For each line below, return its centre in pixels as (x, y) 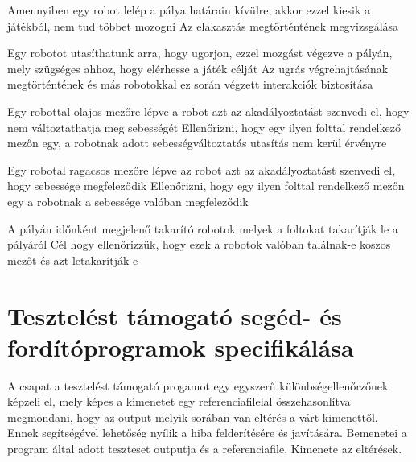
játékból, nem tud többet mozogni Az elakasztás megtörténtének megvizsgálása (203, 25)
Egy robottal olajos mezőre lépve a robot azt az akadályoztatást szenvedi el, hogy (208, 111)
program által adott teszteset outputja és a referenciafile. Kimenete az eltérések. (205, 448)
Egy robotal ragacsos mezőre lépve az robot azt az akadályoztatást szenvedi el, (202, 169)
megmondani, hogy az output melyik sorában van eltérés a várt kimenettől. (193, 417)
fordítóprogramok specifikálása (181, 346)
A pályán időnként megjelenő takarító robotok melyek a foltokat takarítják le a (203, 228)
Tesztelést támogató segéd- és (175, 315)
